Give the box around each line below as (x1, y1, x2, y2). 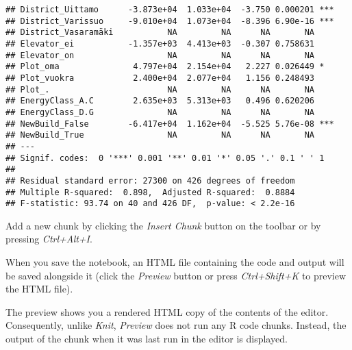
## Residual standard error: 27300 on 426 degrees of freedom (5, 175, 295, 186)
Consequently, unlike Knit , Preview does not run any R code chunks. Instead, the (5, 318, 347, 332)
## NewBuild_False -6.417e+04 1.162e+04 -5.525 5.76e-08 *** (5, 118, 334, 129)
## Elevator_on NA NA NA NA (5, 50, 315, 60)
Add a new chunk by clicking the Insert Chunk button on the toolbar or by (5, 218, 321, 232)
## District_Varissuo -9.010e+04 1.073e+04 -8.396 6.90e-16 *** (5, 16, 334, 26)
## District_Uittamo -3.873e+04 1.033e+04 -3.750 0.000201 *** (5, 5, 334, 14)
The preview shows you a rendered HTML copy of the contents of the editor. (5, 304, 329, 318)
